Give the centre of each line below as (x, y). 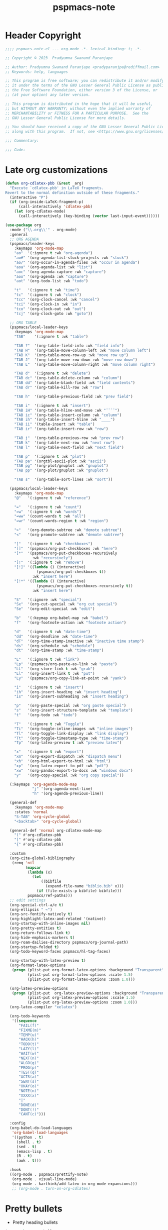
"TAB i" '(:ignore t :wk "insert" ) (52, 405)
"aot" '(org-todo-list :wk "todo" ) (51, 281)
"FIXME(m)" (30, 1030)
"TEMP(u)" (28, 1035)
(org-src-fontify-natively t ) (41, 914)
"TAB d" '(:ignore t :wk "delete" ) (52, 373)
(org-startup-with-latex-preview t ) (48, 961)
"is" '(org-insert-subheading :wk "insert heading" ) (71, 697)
